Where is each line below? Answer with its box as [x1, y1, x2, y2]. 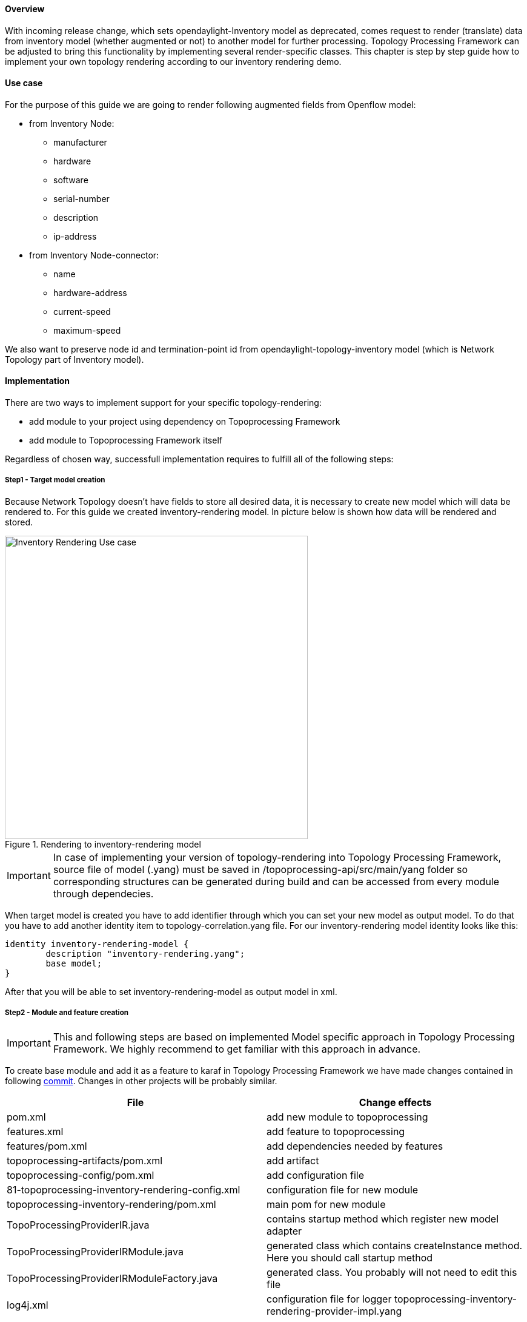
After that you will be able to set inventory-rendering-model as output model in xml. [5, 986, 337, 997]
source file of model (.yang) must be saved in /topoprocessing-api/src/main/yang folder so [53, 863, 468, 875]
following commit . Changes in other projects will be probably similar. [5, 1075, 277, 1086]
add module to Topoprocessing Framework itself [29, 435, 222, 446]
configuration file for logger [267, 1292, 392, 1305]
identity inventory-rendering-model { [5, 939, 189, 949]
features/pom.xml [7, 1139, 87, 1152]
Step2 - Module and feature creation [5, 1008, 129, 1017]
